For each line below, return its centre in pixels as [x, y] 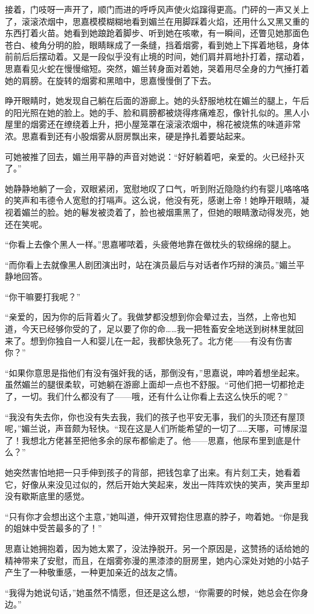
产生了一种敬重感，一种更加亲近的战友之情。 [94, 572]
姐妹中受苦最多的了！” [57, 528]
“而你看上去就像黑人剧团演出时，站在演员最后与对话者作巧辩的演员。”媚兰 [151, 264]
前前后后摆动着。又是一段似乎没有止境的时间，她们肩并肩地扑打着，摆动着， [157, 56]
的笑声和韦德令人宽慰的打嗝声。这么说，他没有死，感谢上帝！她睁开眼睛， [153, 200]
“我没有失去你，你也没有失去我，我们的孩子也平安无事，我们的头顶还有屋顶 [155, 416]
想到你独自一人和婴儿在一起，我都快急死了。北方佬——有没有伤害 [161, 340]
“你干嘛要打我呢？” [43, 296]
